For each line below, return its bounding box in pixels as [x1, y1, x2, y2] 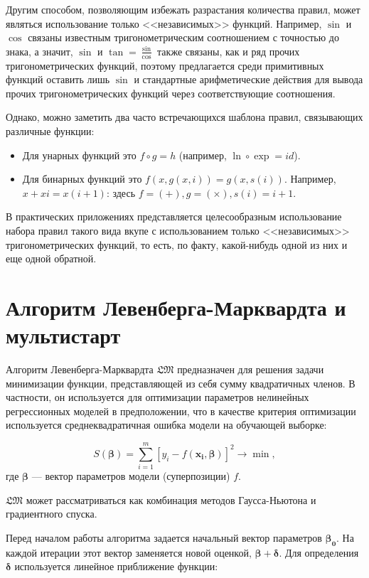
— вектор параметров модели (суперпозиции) [31, 469, 230, 483]
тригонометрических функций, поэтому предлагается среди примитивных [6, 58, 324, 73]
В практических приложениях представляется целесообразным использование [6, 209, 342, 224]
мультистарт [6, 321, 121, 350]
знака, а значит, [6, 43, 73, 58]
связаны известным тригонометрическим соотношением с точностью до [28, 30, 339, 45]
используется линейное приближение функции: [14, 559, 218, 574]
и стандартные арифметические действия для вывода [134, 72, 363, 87]
